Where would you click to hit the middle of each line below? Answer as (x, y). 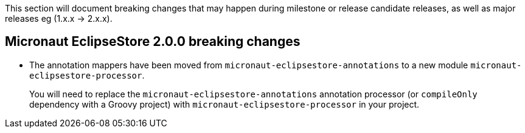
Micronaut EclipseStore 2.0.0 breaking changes (153, 42)
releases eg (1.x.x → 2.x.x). (59, 18)
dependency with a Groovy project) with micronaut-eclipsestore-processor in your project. (224, 104)
